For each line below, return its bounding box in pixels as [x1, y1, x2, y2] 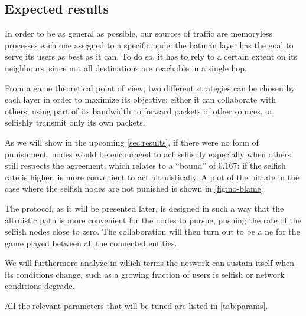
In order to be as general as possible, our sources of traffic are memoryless [5, 27, 273, 39]
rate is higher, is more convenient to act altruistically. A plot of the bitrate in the [5, 170, 300, 183]
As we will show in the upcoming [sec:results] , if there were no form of [5, 136, 259, 148]
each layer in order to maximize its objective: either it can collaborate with [5, 93, 276, 106]
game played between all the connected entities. [5, 236, 177, 249]
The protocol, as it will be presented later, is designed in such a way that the [5, 202, 284, 214]
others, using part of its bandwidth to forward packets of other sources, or [5, 104, 273, 117]
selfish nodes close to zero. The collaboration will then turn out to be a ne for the [5, 225, 300, 238]
